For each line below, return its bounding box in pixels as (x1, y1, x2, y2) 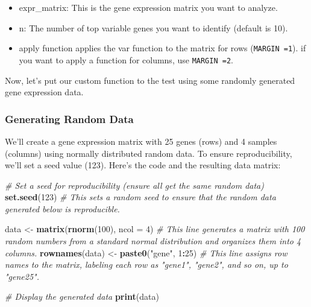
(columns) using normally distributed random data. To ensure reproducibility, (5, 147, 292, 159)
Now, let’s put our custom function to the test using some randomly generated (5, 74, 295, 86)
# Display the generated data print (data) (5, 290, 159, 303)
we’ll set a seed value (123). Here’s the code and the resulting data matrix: (5, 159, 281, 171)
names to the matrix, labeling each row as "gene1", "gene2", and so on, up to (5, 258, 288, 271)
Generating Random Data (5, 111, 134, 126)
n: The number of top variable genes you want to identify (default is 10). (19, 21, 288, 34)
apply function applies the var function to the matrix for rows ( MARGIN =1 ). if (19, 42, 306, 54)
